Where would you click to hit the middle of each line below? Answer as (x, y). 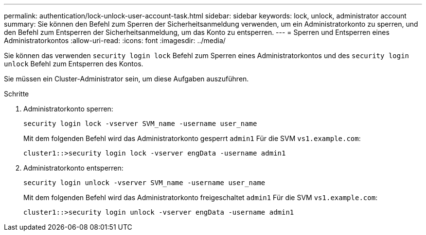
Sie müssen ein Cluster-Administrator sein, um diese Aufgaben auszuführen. (126, 79)
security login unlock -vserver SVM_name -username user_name (144, 183)
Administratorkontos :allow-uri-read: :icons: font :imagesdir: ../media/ (115, 40)
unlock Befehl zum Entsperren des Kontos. (74, 64)
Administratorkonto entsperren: (73, 168)
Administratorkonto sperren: (68, 109)
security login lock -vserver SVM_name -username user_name (140, 124)
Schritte (17, 94)
